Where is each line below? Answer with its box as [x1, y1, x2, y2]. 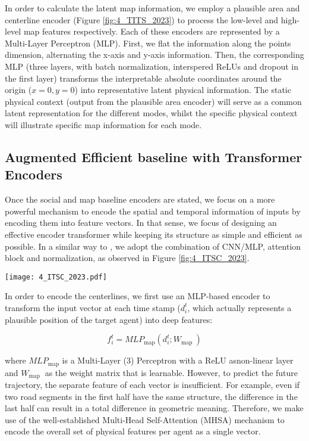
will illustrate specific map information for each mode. [5, 118, 202, 131]
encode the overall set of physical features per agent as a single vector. [5, 425, 261, 437]
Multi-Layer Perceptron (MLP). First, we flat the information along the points [5, 36, 291, 49]
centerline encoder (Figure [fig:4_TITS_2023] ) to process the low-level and [5, 13, 279, 26]
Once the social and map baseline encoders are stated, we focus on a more [5, 193, 275, 206]
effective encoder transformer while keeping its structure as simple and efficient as [5, 228, 302, 240]
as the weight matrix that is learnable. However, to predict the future [45, 366, 298, 378]
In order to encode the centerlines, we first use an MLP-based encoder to [5, 290, 270, 302]
